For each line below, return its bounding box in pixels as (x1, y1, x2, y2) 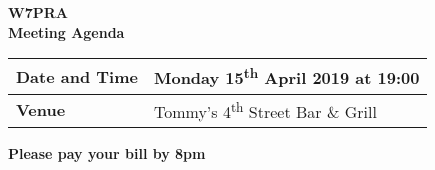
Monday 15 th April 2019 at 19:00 (153, 63, 420, 90)
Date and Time (16, 64, 138, 88)
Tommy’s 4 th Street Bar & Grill (153, 96, 377, 123)
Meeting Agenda (8, 21, 125, 42)
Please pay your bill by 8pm (8, 142, 206, 163)
